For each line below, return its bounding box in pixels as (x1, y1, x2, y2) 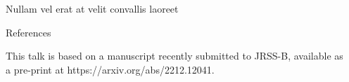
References (6, 25, 51, 39)
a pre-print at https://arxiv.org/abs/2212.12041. (6, 62, 215, 76)
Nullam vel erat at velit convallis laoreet (6, 1, 179, 15)
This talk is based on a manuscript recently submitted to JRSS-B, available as (6, 48, 343, 63)
